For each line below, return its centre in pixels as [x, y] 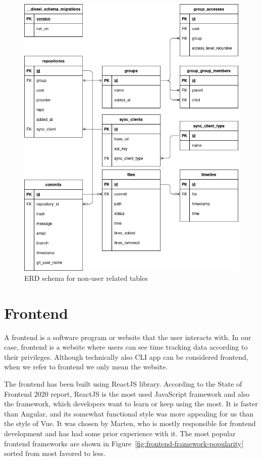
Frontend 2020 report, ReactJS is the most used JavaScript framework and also [127, 393]
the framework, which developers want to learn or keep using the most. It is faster [131, 404]
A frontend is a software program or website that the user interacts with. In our [128, 337]
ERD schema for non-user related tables [86, 278]
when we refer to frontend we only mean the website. [86, 367]
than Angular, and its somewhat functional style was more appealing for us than [129, 413]
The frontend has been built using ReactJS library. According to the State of [123, 383]
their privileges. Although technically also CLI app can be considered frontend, [126, 357]
